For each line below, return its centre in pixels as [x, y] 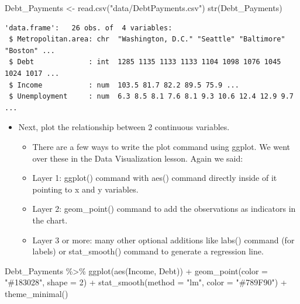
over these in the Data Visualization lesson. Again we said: [138, 158]
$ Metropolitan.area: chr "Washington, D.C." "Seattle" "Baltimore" [147, 39]
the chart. [50, 220]
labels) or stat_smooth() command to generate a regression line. [148, 251]
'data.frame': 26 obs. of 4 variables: [89, 28]
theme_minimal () [37, 293]
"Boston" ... [30, 50]
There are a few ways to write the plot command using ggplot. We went [161, 146]
